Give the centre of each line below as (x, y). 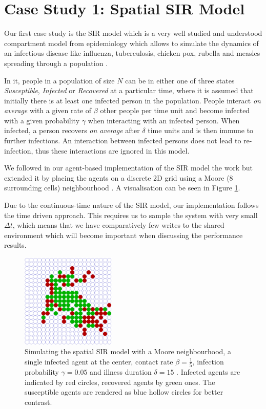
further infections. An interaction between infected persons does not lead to (123, 141)
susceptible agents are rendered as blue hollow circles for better (124, 392)
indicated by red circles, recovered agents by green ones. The (120, 382)
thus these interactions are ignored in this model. (112, 150)
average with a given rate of (48, 110)
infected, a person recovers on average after (72, 130)
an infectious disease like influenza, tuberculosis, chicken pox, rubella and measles (132, 53)
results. (15, 245)
